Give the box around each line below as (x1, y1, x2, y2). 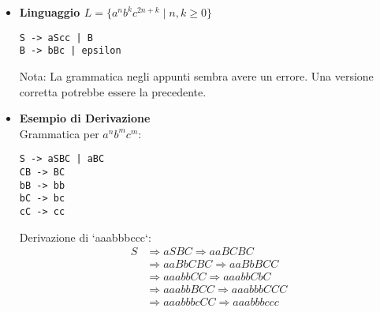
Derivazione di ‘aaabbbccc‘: (19, 228, 151, 245)
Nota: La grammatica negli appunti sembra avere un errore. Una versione (19, 67, 374, 84)
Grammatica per (19, 125, 99, 141)
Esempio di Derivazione (19, 110, 151, 126)
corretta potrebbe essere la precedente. (19, 83, 207, 100)
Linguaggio (19, 4, 80, 20)
